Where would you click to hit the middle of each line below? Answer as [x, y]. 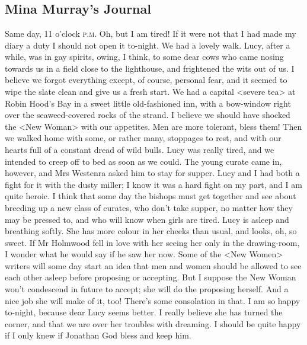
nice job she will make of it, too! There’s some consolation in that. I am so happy [153, 300]
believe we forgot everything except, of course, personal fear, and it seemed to [146, 80]
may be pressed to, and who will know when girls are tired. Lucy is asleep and [147, 219]
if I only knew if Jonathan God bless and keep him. [98, 335]
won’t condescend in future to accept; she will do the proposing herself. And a [147, 289]
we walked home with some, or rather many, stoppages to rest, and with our [143, 138]
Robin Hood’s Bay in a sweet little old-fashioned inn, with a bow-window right [148, 103]
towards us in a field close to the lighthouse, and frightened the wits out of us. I [150, 68]
